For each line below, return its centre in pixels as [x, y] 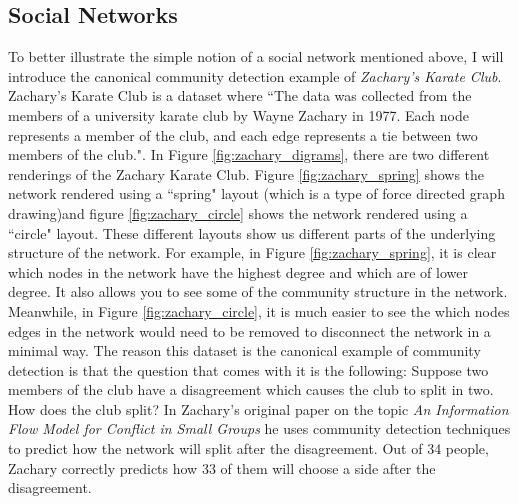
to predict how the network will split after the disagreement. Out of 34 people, [248, 448]
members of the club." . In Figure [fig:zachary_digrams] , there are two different [249, 154]
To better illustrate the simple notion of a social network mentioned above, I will [256, 56]
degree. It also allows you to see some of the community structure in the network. [258, 291]
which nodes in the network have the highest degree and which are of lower [238, 271]
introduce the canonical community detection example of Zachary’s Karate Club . [255, 75]
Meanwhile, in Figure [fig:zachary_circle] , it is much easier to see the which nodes [259, 310]
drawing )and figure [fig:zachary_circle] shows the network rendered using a [238, 212]
